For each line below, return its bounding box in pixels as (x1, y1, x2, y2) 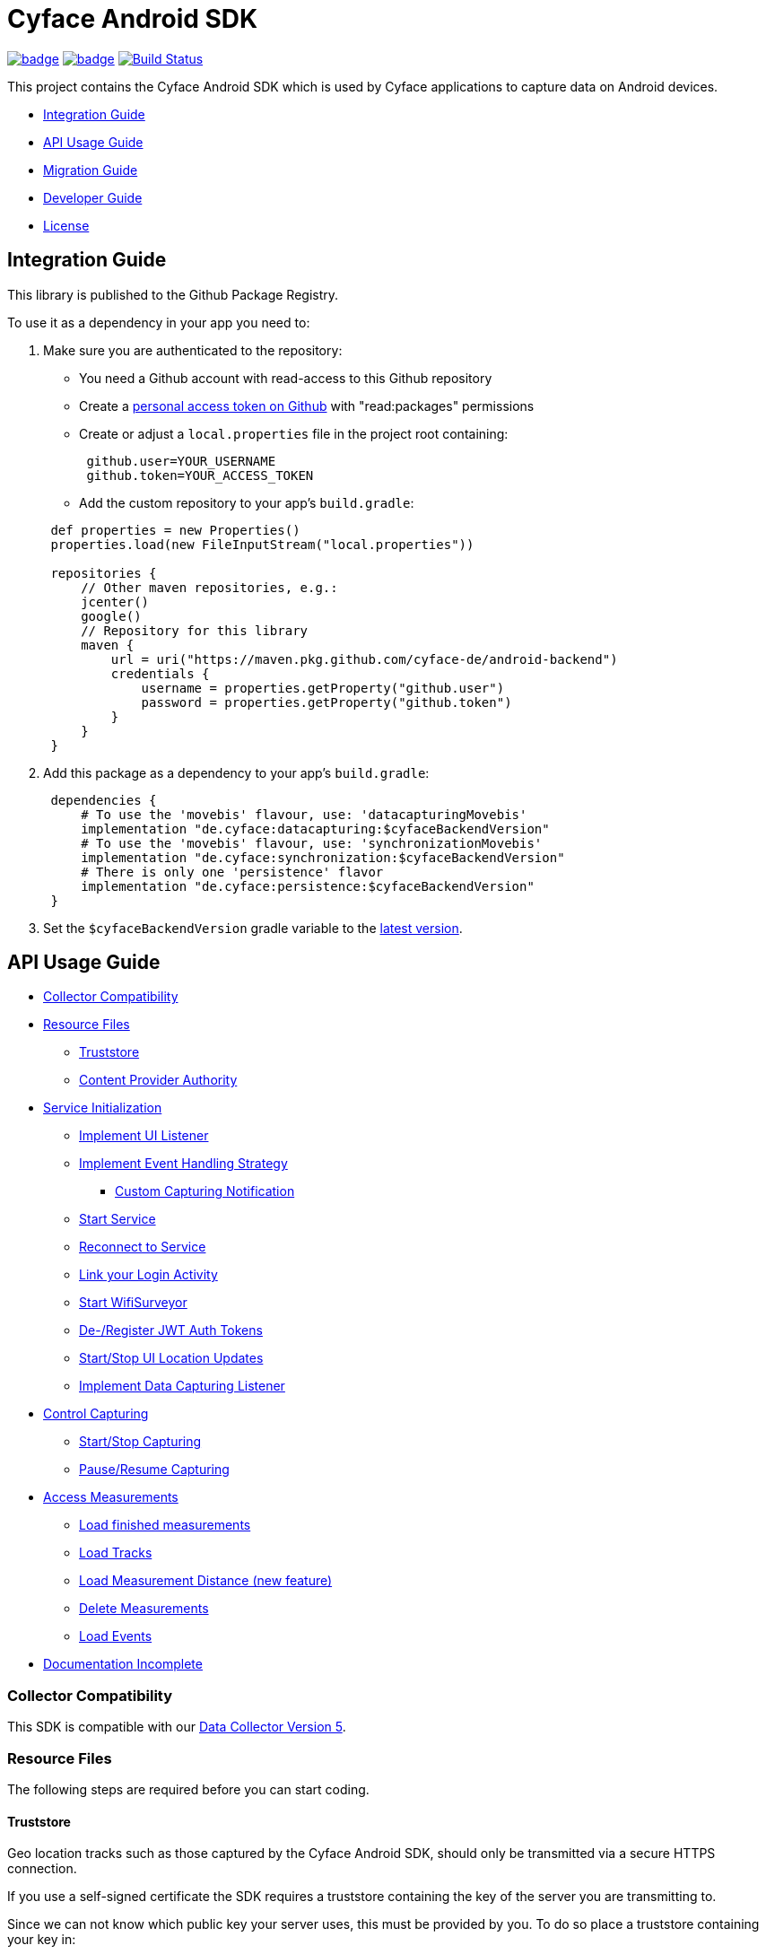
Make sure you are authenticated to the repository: (43, 342, 343, 358)
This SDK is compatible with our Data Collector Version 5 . (7, 1719, 346, 1735)
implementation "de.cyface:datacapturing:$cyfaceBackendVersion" (81, 821, 550, 836)
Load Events (79, 1628, 152, 1644)
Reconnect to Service (79, 1239, 206, 1255)
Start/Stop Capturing (79, 1434, 202, 1450)
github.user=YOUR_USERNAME (86, 453, 276, 468)
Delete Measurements (79, 1601, 209, 1617)
